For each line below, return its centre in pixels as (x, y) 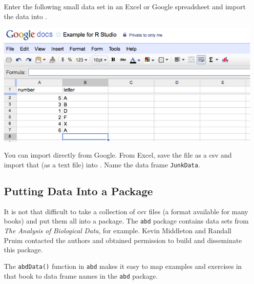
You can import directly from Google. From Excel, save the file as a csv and (118, 155)
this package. (23, 250)
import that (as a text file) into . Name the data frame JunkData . (102, 164)
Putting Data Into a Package (78, 191)
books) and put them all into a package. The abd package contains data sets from (126, 221)
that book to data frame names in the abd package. (81, 275)
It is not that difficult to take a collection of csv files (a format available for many (126, 211)
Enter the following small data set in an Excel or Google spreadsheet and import (125, 6)
